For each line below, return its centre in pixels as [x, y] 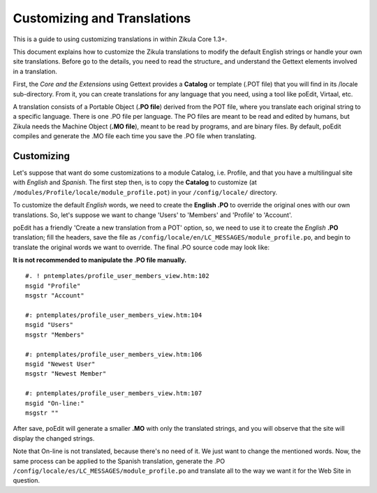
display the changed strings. [54, 438]
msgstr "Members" [55, 334]
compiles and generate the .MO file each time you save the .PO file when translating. [135, 136]
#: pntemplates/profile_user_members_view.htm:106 [114, 354]
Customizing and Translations [102, 18]
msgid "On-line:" [55, 403]
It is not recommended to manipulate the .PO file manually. [100, 260]
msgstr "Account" [55, 296]
